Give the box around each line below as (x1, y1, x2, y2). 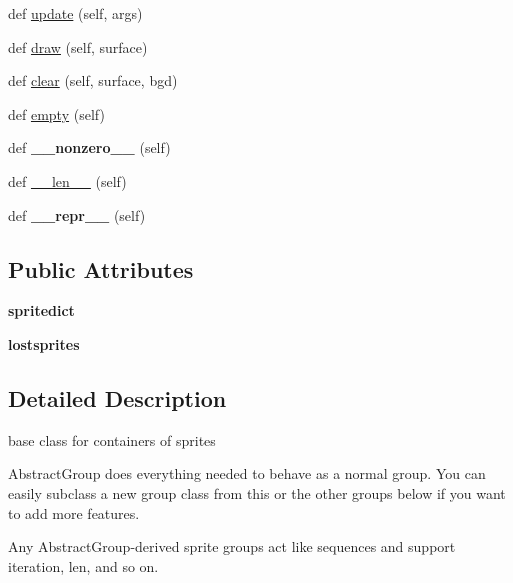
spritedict (8, 300, 75, 321)
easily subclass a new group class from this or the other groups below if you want (8, 482, 506, 503)
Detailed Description (8, 382, 227, 413)
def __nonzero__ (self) (8, 137, 171, 158)
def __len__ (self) (8, 170, 127, 191)
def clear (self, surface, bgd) (8, 70, 178, 91)
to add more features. (8, 502, 140, 523)
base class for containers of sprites (8, 429, 216, 450)
